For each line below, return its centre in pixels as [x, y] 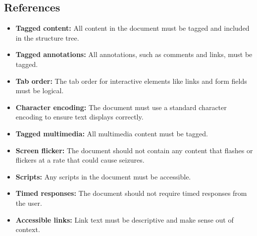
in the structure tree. [47, 37]
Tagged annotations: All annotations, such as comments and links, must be [134, 54]
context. [28, 229]
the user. [29, 203]
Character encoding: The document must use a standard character [121, 107]
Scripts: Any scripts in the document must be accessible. [103, 176]
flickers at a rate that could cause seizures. [80, 160]
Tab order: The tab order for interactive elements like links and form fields [131, 81]
